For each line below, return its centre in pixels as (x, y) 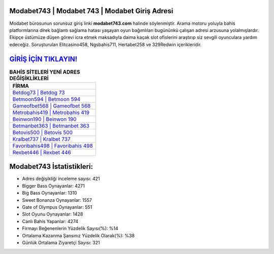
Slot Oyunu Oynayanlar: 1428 (53, 214)
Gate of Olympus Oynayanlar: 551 (57, 207)
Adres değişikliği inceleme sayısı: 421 (61, 179)
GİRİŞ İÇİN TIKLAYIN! (43, 59)
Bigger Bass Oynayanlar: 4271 (53, 186)
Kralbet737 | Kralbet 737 (41, 139)
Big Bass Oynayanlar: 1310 (49, 193)
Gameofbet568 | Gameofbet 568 (52, 105)
